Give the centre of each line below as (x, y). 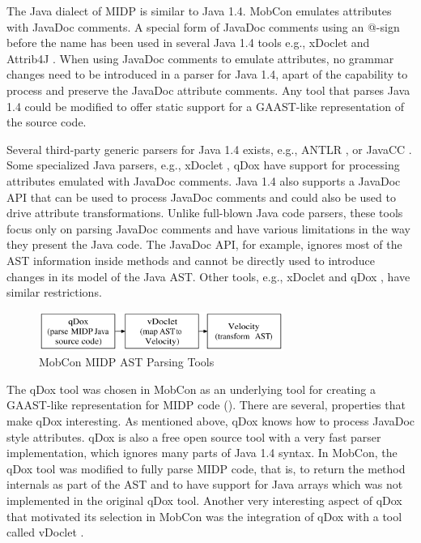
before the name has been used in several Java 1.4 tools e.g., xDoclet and (188, 43)
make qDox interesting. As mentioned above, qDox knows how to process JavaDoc (211, 421)
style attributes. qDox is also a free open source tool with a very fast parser (194, 436)
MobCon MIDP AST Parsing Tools (127, 362)
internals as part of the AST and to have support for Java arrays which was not (205, 484)
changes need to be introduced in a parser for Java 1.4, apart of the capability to (207, 74)
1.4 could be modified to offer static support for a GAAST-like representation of (205, 106)
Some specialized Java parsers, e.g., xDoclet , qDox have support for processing (203, 165)
